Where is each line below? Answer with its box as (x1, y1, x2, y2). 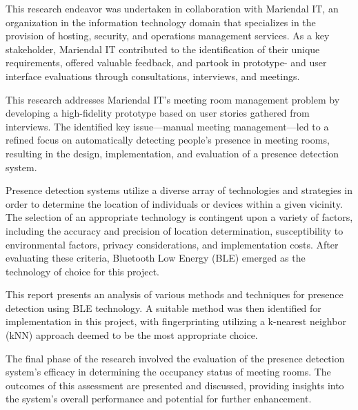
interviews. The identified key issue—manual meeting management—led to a (6, 119, 329, 133)
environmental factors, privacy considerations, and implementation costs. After (6, 237, 339, 251)
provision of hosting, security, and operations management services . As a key (6, 28, 330, 43)
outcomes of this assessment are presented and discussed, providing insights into (6, 378, 344, 392)
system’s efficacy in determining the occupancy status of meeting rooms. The (6, 364, 331, 379)
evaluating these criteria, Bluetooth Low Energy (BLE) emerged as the (6, 251, 306, 265)
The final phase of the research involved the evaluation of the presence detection (6, 351, 345, 365)
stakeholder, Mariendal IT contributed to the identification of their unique (6, 41, 320, 56)
